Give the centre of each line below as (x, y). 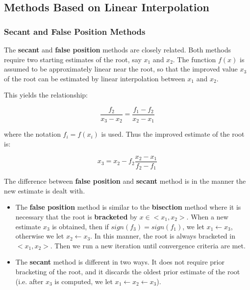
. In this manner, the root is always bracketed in (163, 236)
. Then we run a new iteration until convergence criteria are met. (148, 245)
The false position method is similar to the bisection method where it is (128, 207)
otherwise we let (40, 236)
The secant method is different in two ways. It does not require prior (120, 262)
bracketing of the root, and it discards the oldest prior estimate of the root (128, 271)
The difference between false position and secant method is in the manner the (125, 181)
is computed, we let (84, 281)
